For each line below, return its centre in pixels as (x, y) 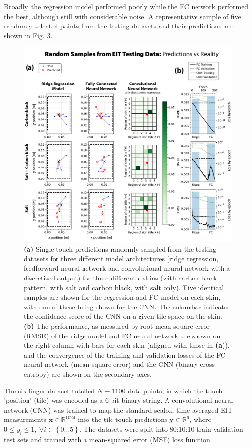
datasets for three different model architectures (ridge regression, (121, 258)
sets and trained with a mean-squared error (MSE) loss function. (115, 439)
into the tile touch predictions (123, 419)
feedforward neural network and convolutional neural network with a (127, 268)
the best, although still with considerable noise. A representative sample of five (123, 16)
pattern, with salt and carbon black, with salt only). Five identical (124, 287)
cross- (209, 364)
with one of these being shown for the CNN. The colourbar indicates (127, 306)
